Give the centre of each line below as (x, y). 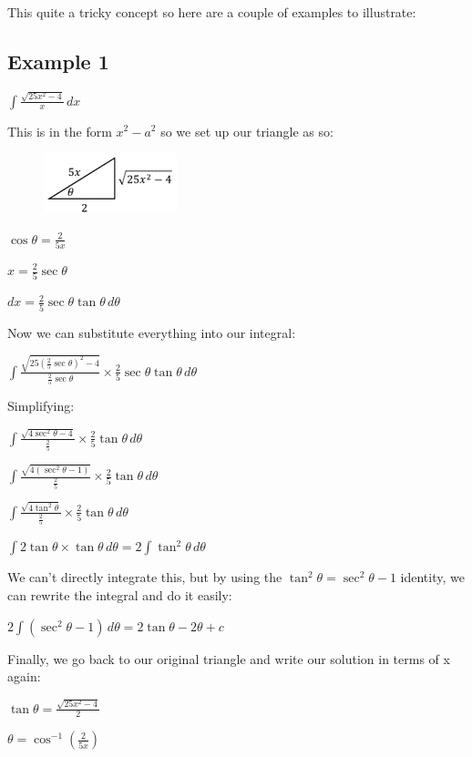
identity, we (432, 577)
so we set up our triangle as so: (247, 131)
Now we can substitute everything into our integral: (152, 332)
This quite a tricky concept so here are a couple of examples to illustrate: (212, 12)
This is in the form (60, 131)
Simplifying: (41, 406)
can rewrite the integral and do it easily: (120, 595)
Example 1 (58, 61)
